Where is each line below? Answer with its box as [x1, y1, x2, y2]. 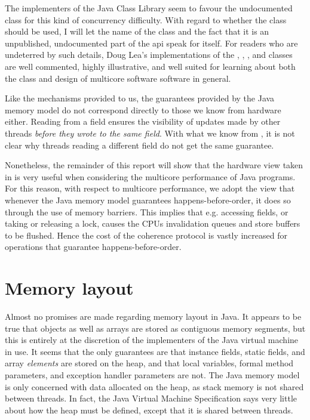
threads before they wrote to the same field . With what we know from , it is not [5, 126, 295, 139]
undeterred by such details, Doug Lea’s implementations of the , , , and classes [5, 48, 293, 61]
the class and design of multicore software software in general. [5, 72, 231, 84]
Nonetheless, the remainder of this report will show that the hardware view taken [5, 159, 303, 171]
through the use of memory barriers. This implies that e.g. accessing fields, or [5, 205, 288, 218]
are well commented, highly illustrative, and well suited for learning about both [5, 60, 296, 72]
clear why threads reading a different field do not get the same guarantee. [5, 138, 274, 151]
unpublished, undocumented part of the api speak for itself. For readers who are [5, 36, 298, 49]
